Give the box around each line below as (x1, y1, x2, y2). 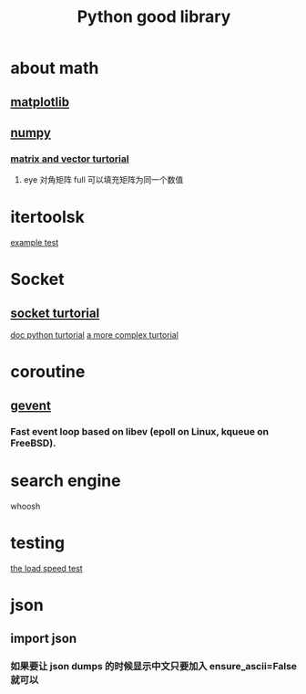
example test (10, 237, 59, 248)
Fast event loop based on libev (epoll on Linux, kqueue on (10, 425, 270, 437)
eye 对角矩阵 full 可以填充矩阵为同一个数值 (23, 174, 184, 185)
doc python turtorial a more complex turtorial (10, 330, 178, 341)
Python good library (76, 6, 231, 27)
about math (10, 58, 99, 79)
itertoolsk (10, 207, 86, 227)
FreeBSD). (10, 436, 57, 449)
